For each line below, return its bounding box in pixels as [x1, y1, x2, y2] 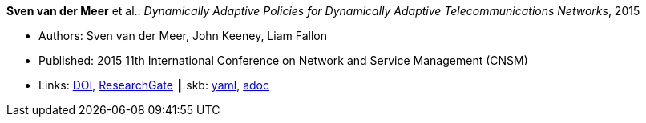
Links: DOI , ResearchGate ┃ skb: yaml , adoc [38, 78, 269, 92]
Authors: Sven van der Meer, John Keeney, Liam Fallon [38, 29, 327, 42]
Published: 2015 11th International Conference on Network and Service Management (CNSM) [38, 54, 528, 67]
